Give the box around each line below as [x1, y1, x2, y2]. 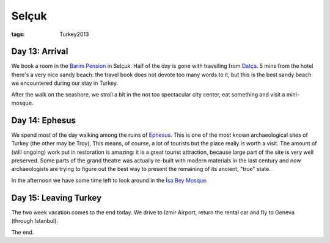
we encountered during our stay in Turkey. [11, 79, 119, 87]
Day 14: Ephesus [11, 115, 76, 125]
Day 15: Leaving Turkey [11, 192, 102, 203]
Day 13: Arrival [11, 46, 68, 57]
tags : [11, 31, 25, 38]
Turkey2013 [59, 31, 89, 38]
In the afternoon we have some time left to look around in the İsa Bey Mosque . [11, 176, 208, 184]
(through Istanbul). [11, 217, 58, 225]
